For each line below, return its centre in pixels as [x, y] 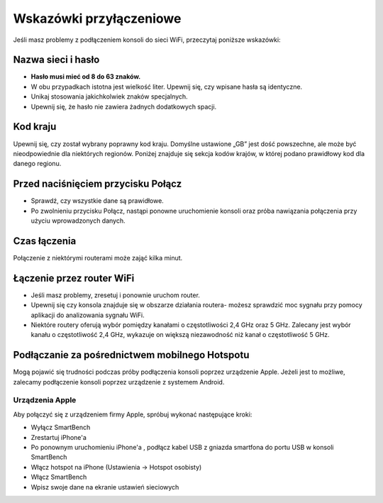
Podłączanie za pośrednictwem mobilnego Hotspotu [131, 355]
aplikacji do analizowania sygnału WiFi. [88, 315]
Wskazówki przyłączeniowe [97, 18]
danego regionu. [37, 164]
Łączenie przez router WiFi [74, 278]
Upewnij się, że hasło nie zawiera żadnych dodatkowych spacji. [124, 106]
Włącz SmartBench [59, 477]
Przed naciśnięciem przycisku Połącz [98, 184]
